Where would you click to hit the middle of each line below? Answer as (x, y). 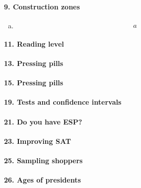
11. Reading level (34, 43)
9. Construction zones (42, 6)
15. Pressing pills (34, 83)
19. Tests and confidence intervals (63, 102)
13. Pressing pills (34, 63)
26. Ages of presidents (42, 180)
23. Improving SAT (37, 141)
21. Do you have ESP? (43, 121)
